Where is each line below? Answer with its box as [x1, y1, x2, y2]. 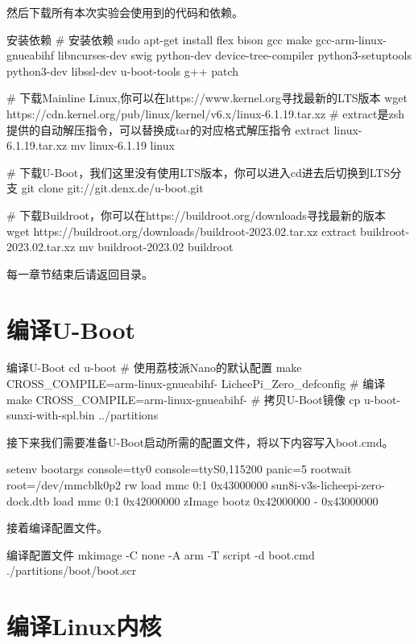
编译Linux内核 [6, 609, 162, 642]
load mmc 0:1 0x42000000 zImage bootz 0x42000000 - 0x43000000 [52, 492, 379, 509]
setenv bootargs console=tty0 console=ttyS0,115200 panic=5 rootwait [6, 460, 352, 477]
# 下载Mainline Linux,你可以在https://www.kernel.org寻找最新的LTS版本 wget [6, 89, 408, 106]
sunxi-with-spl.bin [6, 407, 95, 423]
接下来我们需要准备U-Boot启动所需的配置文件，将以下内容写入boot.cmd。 [6, 433, 394, 450]
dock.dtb [6, 492, 50, 509]
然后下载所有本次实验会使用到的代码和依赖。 [6, 4, 243, 20]
